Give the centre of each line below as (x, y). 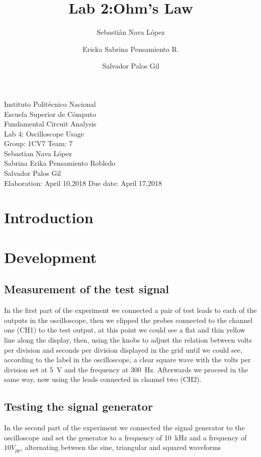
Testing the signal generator (78, 406)
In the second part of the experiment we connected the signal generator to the (124, 428)
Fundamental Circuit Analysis (50, 124)
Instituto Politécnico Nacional (50, 104)
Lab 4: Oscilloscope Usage (44, 133)
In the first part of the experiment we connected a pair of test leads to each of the (130, 310)
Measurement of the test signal (87, 289)
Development (51, 257)
